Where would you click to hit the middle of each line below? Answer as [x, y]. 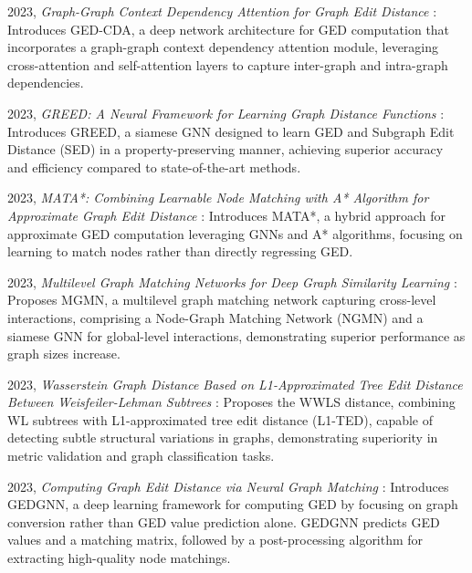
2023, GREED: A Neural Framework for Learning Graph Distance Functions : [226, 113]
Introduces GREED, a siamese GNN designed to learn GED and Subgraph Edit [231, 131]
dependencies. [46, 83]
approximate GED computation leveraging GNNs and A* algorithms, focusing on [235, 233]
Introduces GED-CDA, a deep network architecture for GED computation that [229, 29]
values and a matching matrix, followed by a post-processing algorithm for [215, 540]
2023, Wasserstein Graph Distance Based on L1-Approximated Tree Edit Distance [235, 384]
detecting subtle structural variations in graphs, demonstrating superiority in [223, 438]
